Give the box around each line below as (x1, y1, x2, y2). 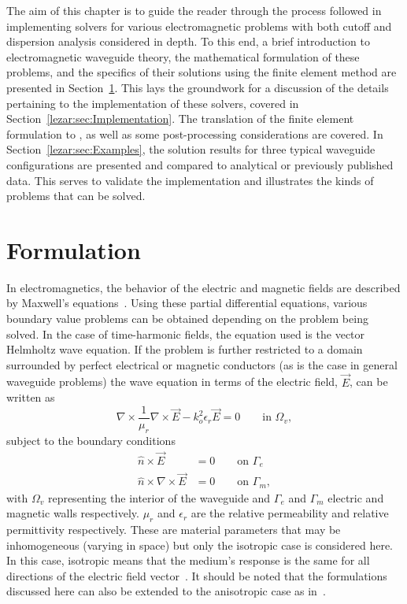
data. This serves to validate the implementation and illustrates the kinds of (6, 172, 374, 188)
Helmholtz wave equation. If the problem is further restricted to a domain (6, 341, 363, 358)
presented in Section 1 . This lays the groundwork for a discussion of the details (6, 79, 389, 95)
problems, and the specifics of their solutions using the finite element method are (6, 64, 397, 80)
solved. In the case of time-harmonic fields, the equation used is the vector (6, 325, 365, 342)
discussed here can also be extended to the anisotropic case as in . (6, 583, 326, 599)
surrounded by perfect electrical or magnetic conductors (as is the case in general (6, 356, 398, 372)
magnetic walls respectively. (6, 505, 139, 521)
